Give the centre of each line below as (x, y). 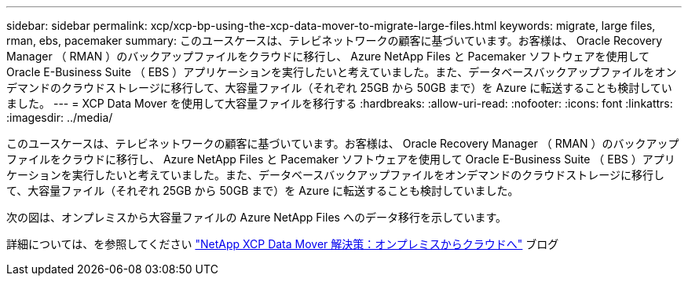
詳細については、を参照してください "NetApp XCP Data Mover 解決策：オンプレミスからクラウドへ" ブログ (283, 244)
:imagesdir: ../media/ (60, 117)
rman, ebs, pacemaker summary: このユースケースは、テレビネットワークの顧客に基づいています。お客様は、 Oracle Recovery (335, 40)
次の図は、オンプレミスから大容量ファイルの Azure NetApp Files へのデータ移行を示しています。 (257, 217)
